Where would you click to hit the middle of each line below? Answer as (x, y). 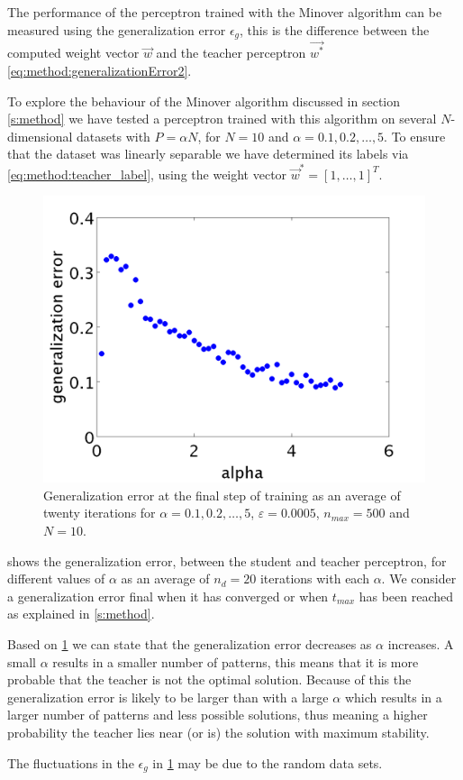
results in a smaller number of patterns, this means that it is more (236, 661)
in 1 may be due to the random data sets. (268, 762)
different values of (56, 578)
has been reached (406, 596)
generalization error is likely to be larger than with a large (168, 697)
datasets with (113, 136)
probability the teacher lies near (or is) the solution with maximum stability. (218, 732)
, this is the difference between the (335, 29)
